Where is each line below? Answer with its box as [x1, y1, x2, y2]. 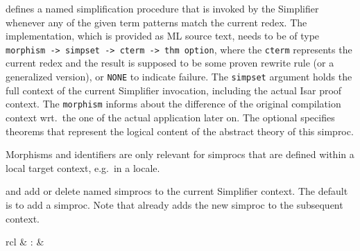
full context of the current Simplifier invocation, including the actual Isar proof [6, 83, 342, 97]
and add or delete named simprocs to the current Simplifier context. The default [6, 184, 348, 198]
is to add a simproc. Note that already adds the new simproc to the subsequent [6, 197, 343, 211]
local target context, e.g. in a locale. [6, 160, 160, 175]
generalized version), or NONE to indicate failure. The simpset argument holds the [6, 69, 352, 84]
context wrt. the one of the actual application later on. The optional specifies [6, 110, 335, 124]
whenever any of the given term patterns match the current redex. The [6, 15, 307, 29]
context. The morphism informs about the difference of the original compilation [6, 96, 341, 111]
